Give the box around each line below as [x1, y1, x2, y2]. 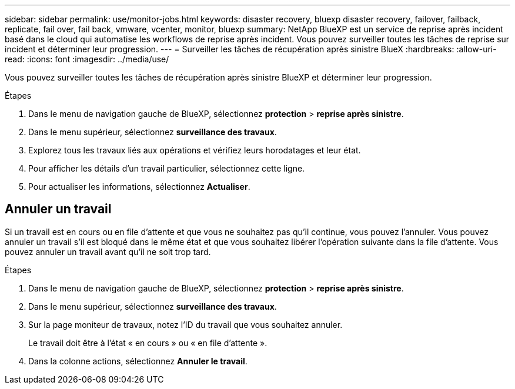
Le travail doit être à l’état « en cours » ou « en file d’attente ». [28, 337, 267, 348]
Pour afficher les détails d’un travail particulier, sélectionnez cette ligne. [28, 163, 305, 173]
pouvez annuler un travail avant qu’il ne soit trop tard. [5, 246, 211, 257]
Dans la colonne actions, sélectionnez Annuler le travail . [28, 356, 248, 366]
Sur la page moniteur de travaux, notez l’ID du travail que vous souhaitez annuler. [28, 319, 343, 330]
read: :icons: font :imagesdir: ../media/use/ [5, 54, 169, 64]
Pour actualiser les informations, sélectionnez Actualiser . [28, 182, 250, 192]
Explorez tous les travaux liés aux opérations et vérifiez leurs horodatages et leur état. [28, 145, 361, 155]
